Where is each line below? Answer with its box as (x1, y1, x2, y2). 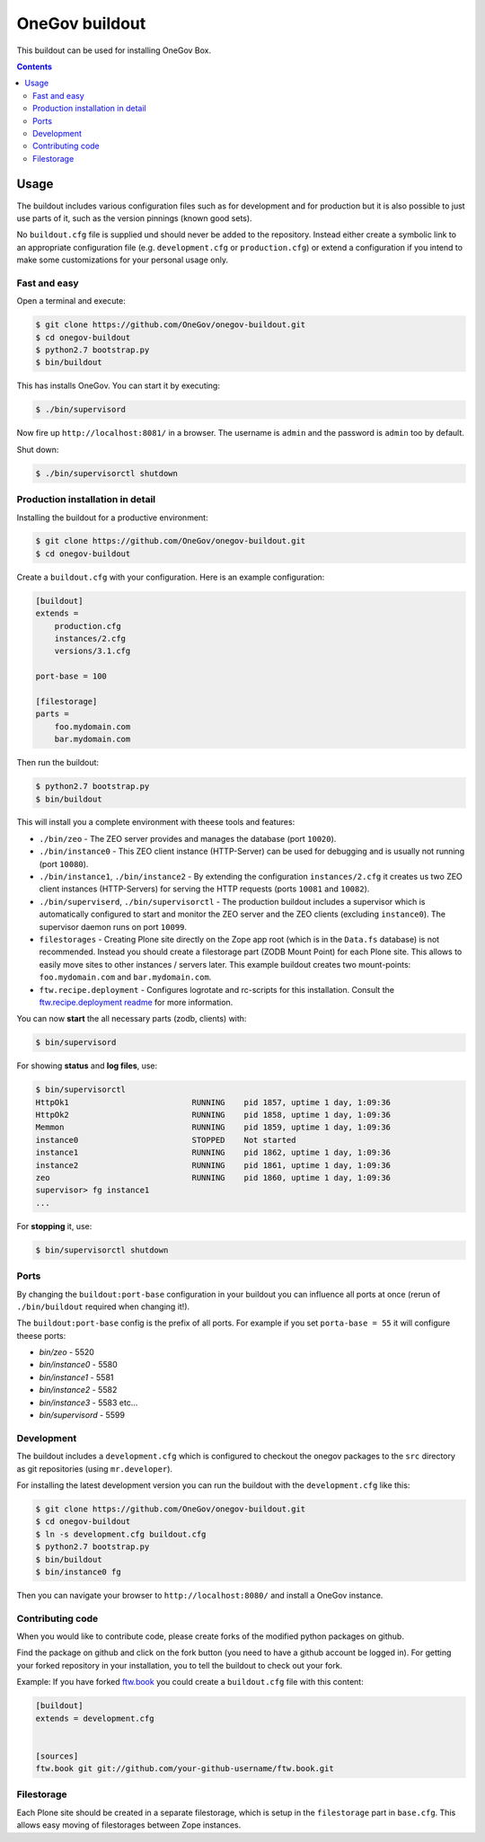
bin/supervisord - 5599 (39, 1410, 126, 1421)
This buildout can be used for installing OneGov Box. (16, 45, 211, 56)
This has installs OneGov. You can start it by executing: (16, 380, 220, 391)
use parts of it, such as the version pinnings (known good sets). (16, 212, 252, 224)
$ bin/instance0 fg (35, 1566, 121, 1577)
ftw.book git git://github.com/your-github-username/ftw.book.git (35, 1764, 334, 1774)
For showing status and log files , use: (16, 1060, 158, 1071)
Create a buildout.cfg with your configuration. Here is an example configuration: (16, 571, 325, 582)
